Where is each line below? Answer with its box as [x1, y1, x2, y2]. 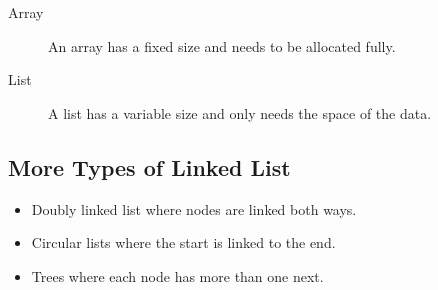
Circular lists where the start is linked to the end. [31, 232, 336, 253]
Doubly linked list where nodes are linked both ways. [31, 198, 357, 219]
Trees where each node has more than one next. [31, 265, 324, 286]
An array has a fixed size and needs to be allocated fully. [48, 35, 396, 56]
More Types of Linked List [8, 151, 291, 182]
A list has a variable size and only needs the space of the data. [48, 102, 432, 123]
